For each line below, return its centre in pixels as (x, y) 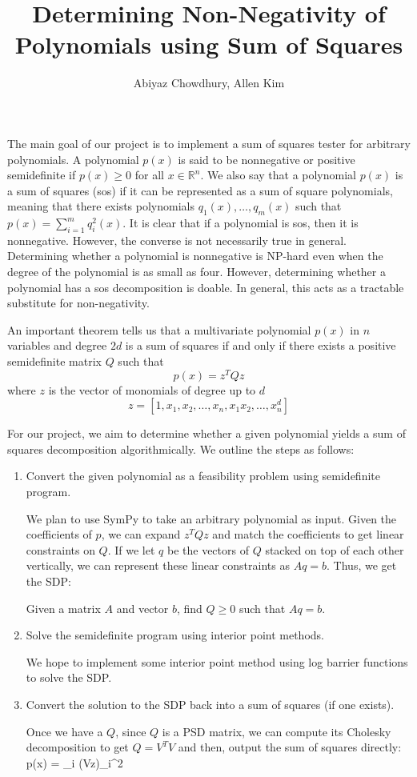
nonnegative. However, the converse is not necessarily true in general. (177, 240)
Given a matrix (63, 608)
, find (189, 608)
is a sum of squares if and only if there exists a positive (261, 345)
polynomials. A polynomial (73, 159)
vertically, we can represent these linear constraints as (158, 565)
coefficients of (59, 534)
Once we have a (64, 731)
